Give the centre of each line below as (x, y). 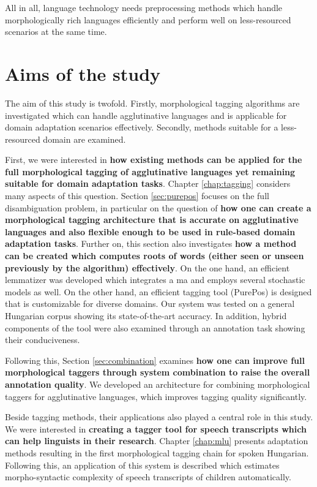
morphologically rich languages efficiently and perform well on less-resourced (148, 19)
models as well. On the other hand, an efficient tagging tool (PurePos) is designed (158, 291)
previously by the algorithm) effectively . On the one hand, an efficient (147, 267)
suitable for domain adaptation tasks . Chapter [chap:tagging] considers (148, 183)
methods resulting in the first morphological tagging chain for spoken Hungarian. (157, 452)
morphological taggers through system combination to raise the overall (158, 372)
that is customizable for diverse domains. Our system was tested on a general (150, 304)
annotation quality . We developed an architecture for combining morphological (158, 384)
